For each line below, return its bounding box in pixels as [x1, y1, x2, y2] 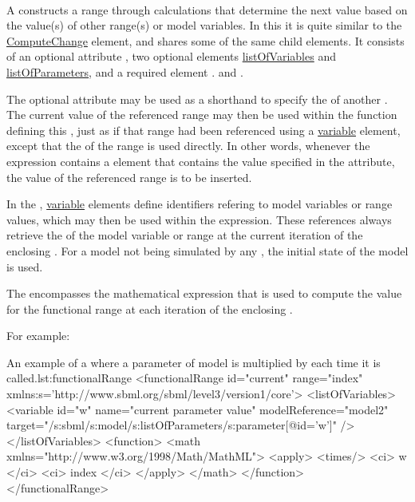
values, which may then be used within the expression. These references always [6, 211, 392, 227]
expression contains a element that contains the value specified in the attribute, [6, 152, 395, 169]
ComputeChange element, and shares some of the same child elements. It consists [6, 32, 405, 49]
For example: [6, 327, 70, 344]
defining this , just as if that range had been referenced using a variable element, [6, 121, 401, 138]
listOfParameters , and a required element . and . [6, 63, 243, 80]
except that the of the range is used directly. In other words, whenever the [6, 137, 370, 154]
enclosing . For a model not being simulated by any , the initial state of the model [6, 242, 409, 259]
